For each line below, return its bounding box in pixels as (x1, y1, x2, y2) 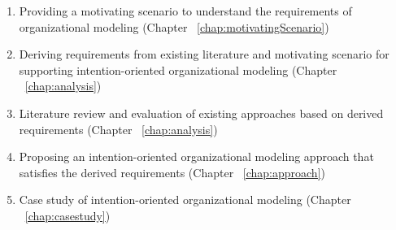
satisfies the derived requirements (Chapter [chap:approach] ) (19, 163, 325, 180)
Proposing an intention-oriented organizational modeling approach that (19, 148, 374, 165)
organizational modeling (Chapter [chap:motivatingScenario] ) (19, 18, 329, 35)
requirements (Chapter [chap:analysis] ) (19, 120, 218, 137)
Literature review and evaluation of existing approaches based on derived (19, 104, 384, 121)
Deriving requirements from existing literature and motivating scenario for (19, 46, 389, 63)
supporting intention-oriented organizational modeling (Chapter (19, 61, 337, 78)
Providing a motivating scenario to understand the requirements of (19, 2, 352, 19)
